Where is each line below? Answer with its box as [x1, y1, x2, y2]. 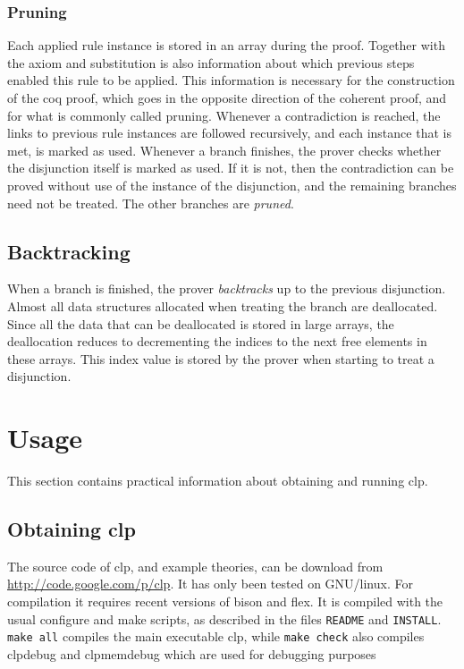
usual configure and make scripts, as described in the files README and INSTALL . [7, 609, 442, 628]
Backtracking [7, 237, 131, 265]
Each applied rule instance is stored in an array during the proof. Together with [7, 36, 445, 55]
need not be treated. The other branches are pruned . [7, 193, 294, 212]
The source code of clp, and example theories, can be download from [7, 556, 384, 575]
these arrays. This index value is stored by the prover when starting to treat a [7, 349, 434, 368]
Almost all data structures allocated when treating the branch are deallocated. [7, 296, 438, 315]
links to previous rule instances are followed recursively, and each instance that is [7, 123, 451, 142]
